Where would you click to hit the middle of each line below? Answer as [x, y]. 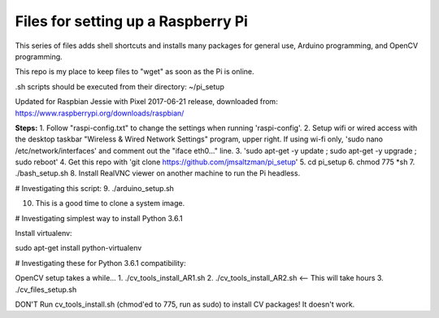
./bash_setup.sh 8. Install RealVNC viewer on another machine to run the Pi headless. [158, 173]
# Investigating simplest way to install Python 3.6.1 [99, 218]
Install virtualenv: [43, 233]
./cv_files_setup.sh [46, 290]
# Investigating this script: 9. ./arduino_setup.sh [95, 188]
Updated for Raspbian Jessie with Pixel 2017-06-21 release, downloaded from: [146, 102]
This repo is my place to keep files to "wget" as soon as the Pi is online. [135, 72]
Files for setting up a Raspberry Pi [131, 21]
